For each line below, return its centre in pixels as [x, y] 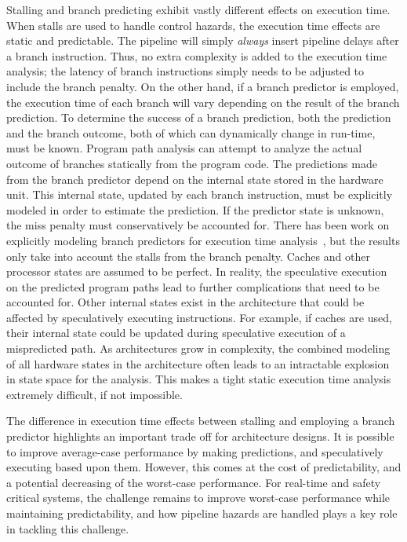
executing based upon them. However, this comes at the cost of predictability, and [204, 467]
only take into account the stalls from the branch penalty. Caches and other [188, 256]
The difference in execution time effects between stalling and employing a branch [201, 421]
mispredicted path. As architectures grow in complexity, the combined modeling [198, 348]
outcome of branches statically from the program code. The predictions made [192, 163]
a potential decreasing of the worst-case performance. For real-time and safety [194, 482]
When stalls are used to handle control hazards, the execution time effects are [193, 25]
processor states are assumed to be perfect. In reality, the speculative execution [197, 271]
